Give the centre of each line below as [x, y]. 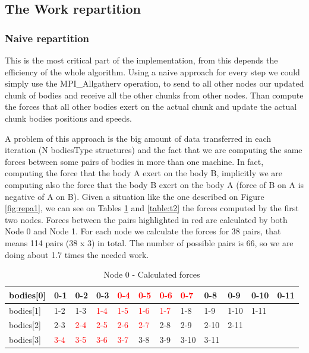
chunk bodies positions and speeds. [68, 118]
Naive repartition [47, 38]
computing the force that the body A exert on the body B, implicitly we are [144, 173]
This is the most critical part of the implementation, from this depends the [141, 60]
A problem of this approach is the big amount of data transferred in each [138, 138]
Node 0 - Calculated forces [152, 274]
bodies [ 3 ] [25, 340]
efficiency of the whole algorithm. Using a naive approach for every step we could [152, 71]
